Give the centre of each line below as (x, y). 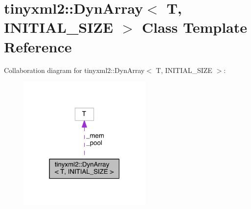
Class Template (195, 27)
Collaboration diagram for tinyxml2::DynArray (74, 70)
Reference (38, 46)
